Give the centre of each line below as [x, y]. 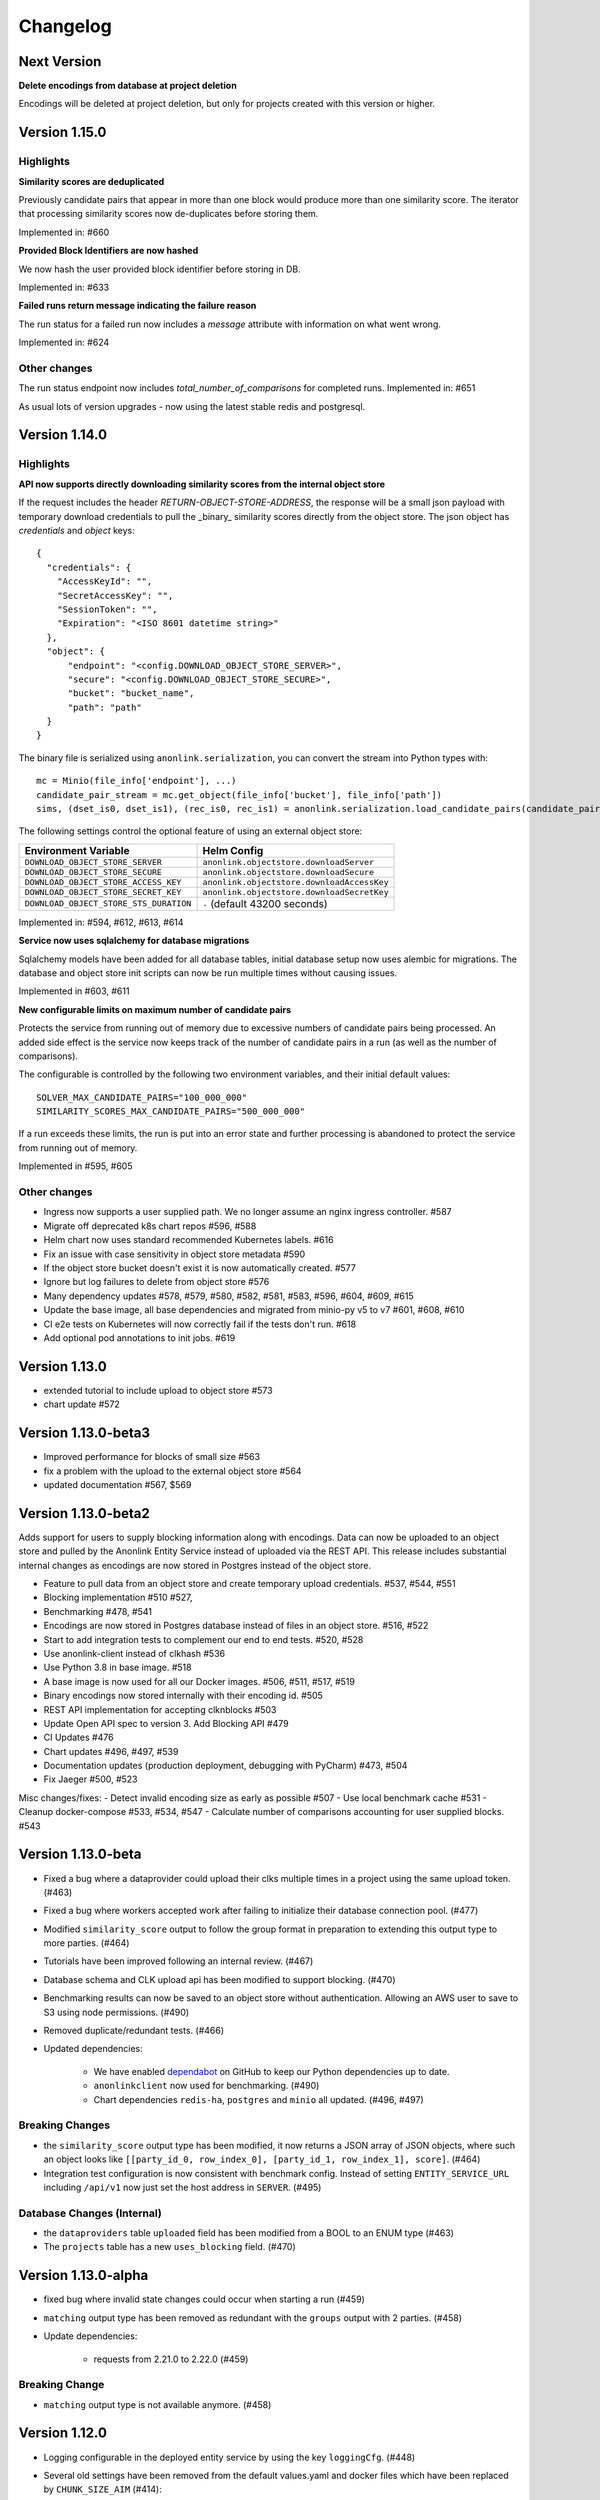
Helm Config [233, 850]
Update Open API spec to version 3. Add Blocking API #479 [166, 1723]
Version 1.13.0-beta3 [84, 1433]
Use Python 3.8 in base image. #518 [117, 1667]
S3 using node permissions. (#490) [116, 2012]
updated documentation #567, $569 [117, 1484]
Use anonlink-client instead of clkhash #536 [134, 1653]
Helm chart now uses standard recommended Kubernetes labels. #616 [188, 1240]
